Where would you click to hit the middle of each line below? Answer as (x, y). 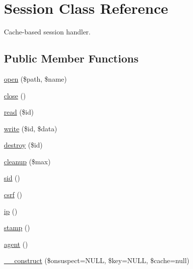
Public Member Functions (71, 58)
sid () (12, 178)
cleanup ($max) (27, 161)
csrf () (13, 194)
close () (15, 95)
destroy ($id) (23, 145)
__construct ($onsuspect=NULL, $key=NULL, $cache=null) (97, 260)
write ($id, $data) (31, 128)
